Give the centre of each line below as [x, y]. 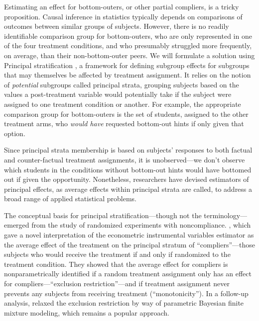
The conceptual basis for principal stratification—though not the [103, 215]
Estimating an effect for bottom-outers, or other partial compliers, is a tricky [122, 6]
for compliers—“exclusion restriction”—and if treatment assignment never [117, 283]
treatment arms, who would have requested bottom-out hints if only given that [124, 123]
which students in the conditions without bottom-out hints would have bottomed [128, 169]
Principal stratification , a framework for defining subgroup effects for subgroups [127, 65]
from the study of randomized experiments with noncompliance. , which [141, 225]
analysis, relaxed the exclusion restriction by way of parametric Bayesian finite [124, 303]
